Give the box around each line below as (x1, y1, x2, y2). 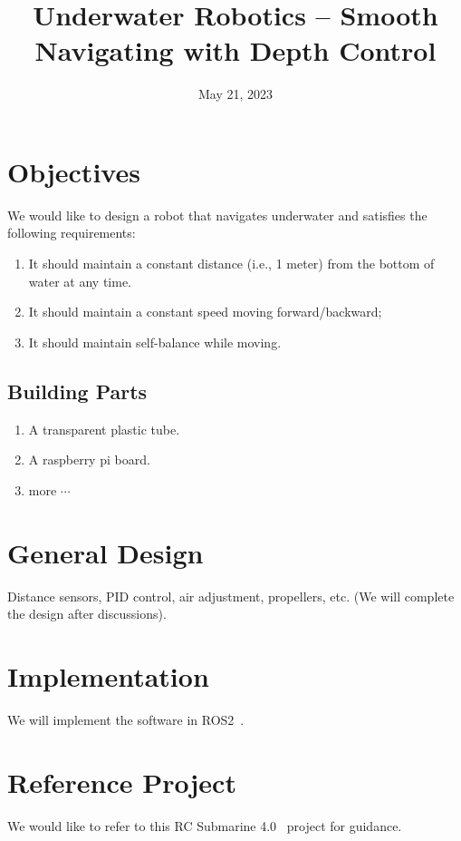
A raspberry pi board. (28, 450, 150, 469)
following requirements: (7, 223, 136, 242)
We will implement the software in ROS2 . (7, 709, 245, 729)
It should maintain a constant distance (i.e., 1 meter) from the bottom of (28, 254, 435, 273)
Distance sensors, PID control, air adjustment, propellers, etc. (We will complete (7, 586, 455, 605)
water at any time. (28, 271, 131, 290)
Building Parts (7, 376, 148, 405)
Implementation (7, 657, 209, 694)
